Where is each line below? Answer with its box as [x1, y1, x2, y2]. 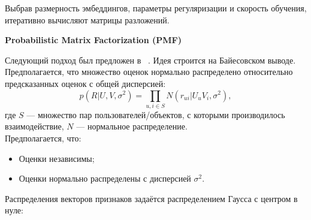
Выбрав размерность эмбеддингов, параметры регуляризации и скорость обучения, [5, 2, 307, 14]
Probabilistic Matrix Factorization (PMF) [5, 34, 182, 46]
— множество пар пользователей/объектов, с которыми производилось [26, 108, 285, 120]
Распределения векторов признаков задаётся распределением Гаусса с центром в [5, 192, 298, 204]
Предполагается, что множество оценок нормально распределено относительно [5, 65, 293, 78]
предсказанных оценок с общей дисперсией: [5, 77, 166, 89]
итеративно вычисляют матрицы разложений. [5, 13, 170, 26]
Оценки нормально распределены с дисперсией [19, 172, 191, 185]
